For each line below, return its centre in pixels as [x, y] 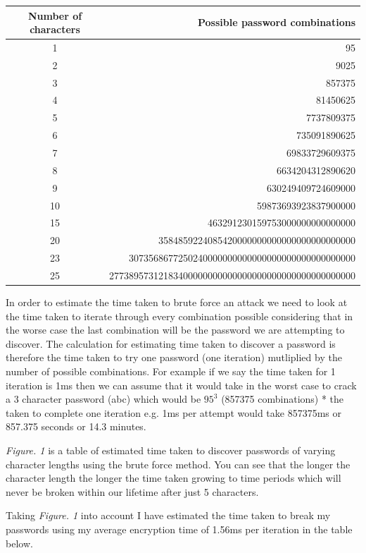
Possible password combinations [276, 22]
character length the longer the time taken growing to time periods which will [173, 478]
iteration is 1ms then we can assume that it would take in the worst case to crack [181, 385]
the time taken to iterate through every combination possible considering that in [179, 316]
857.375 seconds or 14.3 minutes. [76, 426]
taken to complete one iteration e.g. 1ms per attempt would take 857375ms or [173, 412]
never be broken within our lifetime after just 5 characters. [132, 491]
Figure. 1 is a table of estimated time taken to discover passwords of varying [171, 450]
